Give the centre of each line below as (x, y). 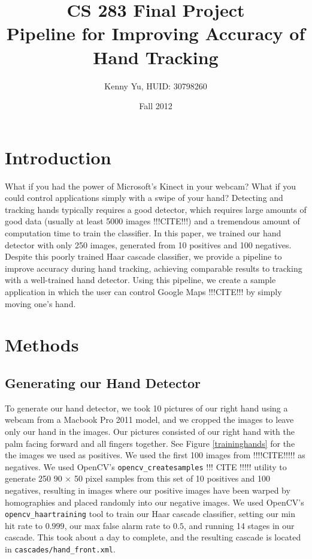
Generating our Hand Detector (103, 382)
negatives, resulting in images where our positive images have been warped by (148, 490)
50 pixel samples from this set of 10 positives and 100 (172, 478)
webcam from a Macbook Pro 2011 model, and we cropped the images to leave (149, 420)
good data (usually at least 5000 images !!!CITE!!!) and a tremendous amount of (152, 221)
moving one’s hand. (40, 303)
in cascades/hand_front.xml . (60, 549)
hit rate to (24, 525)
